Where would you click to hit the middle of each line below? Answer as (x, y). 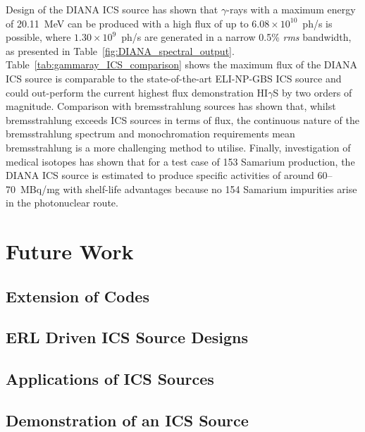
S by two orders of (313, 92)
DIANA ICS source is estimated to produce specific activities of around (160, 175)
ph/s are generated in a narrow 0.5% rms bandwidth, (236, 37)
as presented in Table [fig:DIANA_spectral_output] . (120, 50)
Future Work (70, 251)
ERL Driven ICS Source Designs (127, 337)
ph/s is (317, 23)
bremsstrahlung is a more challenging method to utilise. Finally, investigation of (178, 147)
